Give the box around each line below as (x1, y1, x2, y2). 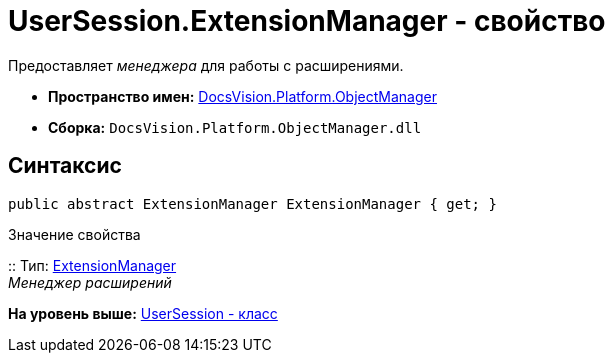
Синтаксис (8, 153, 122, 179)
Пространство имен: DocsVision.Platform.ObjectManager (48, 87, 437, 105)
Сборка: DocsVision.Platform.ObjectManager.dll (48, 118, 422, 136)
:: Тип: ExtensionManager (8, 256, 177, 274)
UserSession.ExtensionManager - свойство (8, 4, 606, 38)
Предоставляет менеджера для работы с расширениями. (8, 56, 404, 74)
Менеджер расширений (8, 273, 172, 291)
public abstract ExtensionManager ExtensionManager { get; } (8, 195, 497, 212)
